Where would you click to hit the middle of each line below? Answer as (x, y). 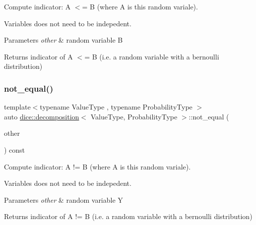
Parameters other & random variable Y (64, 199)
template (17, 107)
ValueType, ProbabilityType (134, 116)
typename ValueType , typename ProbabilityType (116, 107)
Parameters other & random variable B (64, 40)
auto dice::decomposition (42, 116)
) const (15, 149)
